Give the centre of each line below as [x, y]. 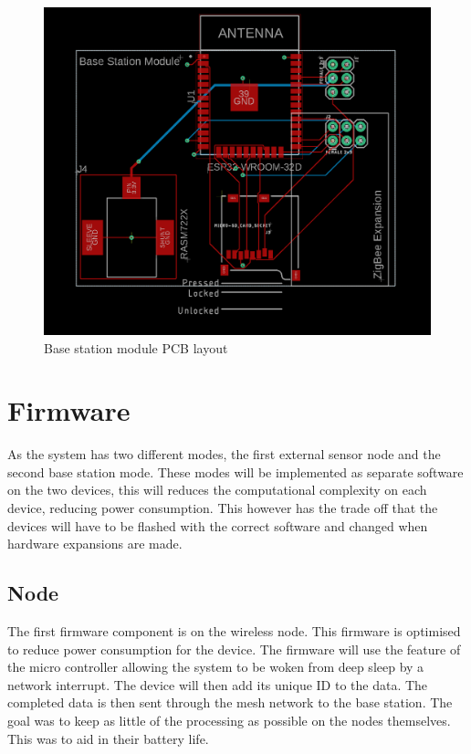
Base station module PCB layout [136, 347]
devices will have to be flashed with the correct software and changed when [218, 525]
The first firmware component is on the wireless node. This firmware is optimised [234, 631]
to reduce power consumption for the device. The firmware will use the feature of [234, 649]
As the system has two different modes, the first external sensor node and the [224, 454]
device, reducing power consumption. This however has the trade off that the [223, 508]
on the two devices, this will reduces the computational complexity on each [217, 490]
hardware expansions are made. [95, 544]
